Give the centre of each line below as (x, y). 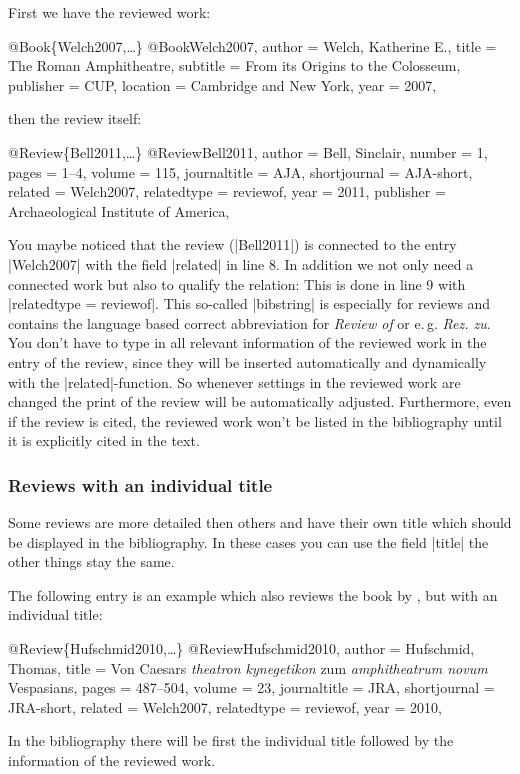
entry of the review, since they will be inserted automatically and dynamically (247, 361)
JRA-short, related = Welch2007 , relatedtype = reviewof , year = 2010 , (225, 706)
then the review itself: (75, 118)
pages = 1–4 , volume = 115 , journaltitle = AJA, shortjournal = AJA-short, (240, 171)
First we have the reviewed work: (109, 12)
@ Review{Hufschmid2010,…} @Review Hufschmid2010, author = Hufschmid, (241, 648)
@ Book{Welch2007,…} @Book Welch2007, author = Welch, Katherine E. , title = (252, 45)
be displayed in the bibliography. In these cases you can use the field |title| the (248, 541)
